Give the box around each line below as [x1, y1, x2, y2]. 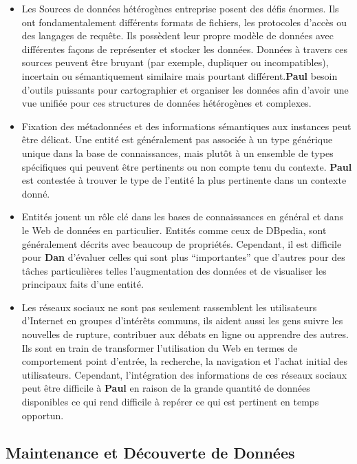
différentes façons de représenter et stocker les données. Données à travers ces [21, 41, 347, 56]
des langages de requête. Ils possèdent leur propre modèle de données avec [21, 28, 334, 43]
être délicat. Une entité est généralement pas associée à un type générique [21, 132, 333, 147]
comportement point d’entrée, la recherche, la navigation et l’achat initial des [21, 354, 347, 368]
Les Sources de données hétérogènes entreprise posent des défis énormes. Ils [21, 1, 339, 15]
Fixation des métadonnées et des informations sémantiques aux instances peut [21, 118, 351, 133]
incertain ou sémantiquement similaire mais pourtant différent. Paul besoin [21, 68, 338, 83]
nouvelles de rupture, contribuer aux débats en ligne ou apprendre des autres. [21, 327, 349, 341]
